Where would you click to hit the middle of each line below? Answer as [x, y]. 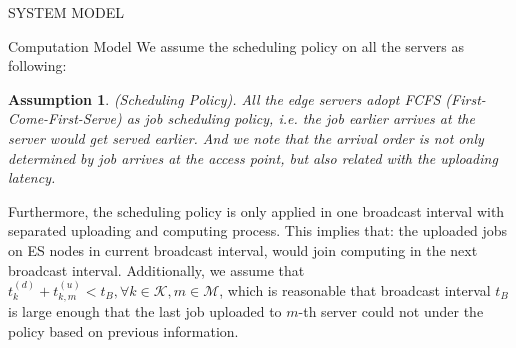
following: [37, 65]
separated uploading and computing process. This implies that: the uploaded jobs [258, 230]
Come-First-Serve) [65, 118]
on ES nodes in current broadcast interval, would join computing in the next [243, 249]
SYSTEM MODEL [66, 12]
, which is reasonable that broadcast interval [355, 289]
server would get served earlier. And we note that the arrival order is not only [246, 137]
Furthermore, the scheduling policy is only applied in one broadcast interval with [256, 210]
